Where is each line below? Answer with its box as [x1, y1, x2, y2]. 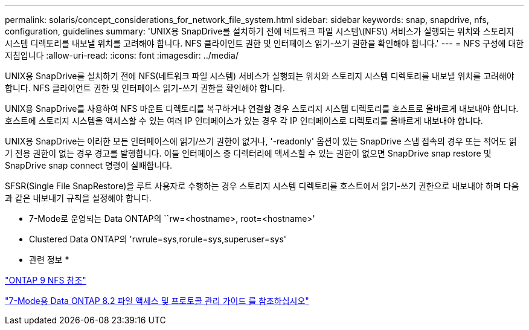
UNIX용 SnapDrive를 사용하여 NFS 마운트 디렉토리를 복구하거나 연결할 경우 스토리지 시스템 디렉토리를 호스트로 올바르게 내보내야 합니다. [5, 103, 519, 114]
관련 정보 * [29, 254, 69, 265]
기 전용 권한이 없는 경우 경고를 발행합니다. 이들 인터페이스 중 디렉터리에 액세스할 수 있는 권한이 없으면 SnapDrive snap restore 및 [5, 148, 492, 158]
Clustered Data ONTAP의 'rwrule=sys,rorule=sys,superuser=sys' [29, 234, 286, 244]
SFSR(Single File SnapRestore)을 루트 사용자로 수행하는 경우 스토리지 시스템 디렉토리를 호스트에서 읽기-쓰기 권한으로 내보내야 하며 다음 [5, 181, 519, 191]
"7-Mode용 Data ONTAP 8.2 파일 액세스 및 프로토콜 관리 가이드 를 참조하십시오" [5, 296, 309, 306]
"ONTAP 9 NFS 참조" [5, 275, 86, 285]
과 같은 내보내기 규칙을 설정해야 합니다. [5, 193, 152, 203]
